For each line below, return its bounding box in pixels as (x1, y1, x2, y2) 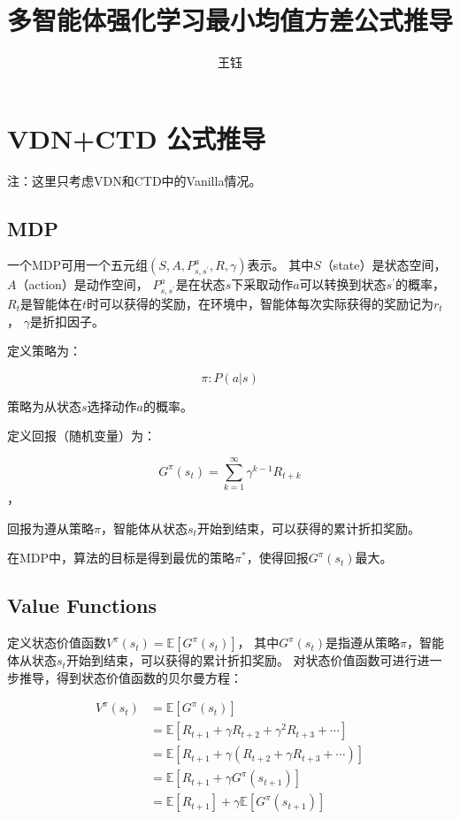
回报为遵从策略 (7, 518, 94, 537)
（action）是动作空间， (16, 275, 149, 294)
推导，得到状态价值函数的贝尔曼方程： (19, 668, 242, 686)
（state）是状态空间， (320, 256, 447, 274)
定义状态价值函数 (7, 633, 106, 652)
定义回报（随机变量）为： (7, 426, 156, 445)
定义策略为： (7, 341, 81, 360)
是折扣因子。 (29, 311, 104, 330)
